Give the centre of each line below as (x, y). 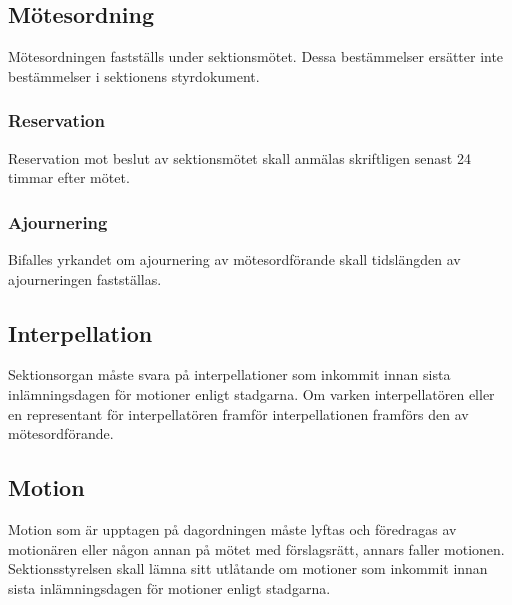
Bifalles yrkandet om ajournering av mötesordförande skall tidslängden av (234, 259)
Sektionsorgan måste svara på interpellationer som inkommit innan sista (229, 374)
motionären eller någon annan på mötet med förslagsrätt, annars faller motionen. (256, 548)
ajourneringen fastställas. (85, 278)
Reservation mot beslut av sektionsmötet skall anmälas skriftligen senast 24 (239, 157)
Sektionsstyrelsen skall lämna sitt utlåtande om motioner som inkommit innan (248, 568)
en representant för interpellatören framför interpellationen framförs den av (238, 413)
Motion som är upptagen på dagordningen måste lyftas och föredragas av (232, 528)
